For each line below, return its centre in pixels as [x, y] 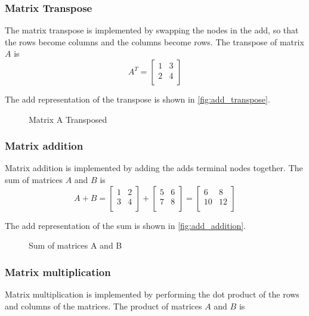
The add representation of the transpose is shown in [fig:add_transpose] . [137, 99]
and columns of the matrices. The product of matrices [103, 306]
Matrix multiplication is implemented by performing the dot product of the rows [152, 294]
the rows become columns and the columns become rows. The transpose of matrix [154, 41]
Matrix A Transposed [68, 119]
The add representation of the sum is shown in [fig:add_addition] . [126, 225]
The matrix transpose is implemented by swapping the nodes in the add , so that [152, 30]
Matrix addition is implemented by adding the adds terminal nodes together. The [154, 168]
